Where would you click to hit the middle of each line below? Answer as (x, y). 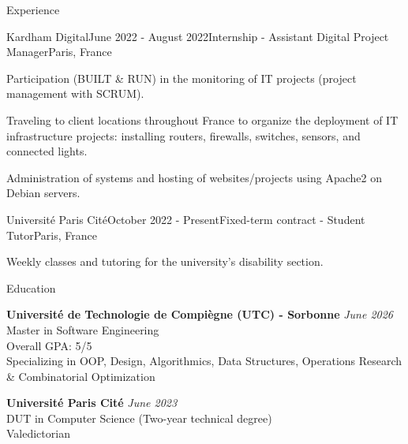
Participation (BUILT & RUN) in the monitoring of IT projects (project (182, 78)
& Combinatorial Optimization (81, 376)
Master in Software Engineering (83, 329)
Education (31, 287)
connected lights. (47, 151)
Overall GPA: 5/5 (49, 345)
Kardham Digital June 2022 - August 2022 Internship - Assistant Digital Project (198, 36)
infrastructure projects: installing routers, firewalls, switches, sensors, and (183, 135)
